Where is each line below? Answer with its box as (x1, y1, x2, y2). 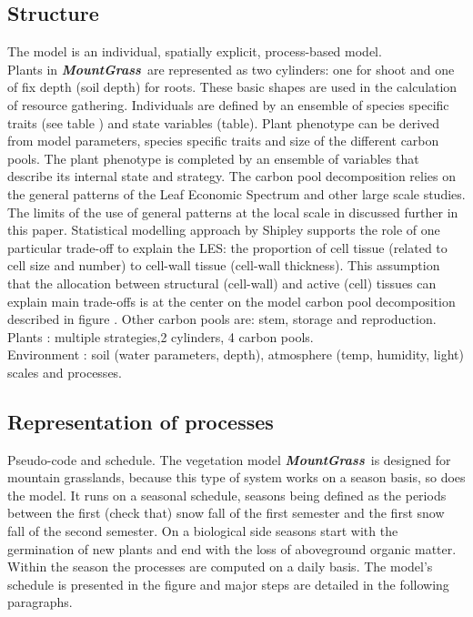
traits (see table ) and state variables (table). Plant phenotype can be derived (7, 113, 440, 132)
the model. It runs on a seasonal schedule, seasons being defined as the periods (7, 485, 447, 504)
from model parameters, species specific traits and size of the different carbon (7, 131, 439, 150)
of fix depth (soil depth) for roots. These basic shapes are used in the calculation (7, 77, 458, 96)
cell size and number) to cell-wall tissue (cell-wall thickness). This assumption (7, 256, 440, 275)
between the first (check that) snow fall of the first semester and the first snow (7, 503, 445, 522)
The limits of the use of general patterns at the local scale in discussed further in (7, 202, 458, 221)
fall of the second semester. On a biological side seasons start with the (7, 521, 398, 541)
